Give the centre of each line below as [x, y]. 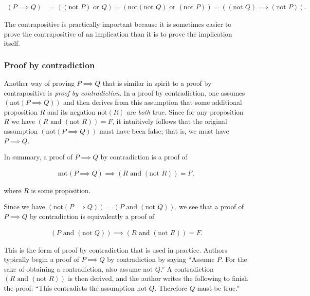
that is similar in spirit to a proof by [157, 83]
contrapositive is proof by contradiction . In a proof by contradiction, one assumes [125, 92]
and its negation [71, 111]
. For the [234, 259]
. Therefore [171, 288]
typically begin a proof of [42, 259]
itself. [12, 43]
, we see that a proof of [209, 207]
